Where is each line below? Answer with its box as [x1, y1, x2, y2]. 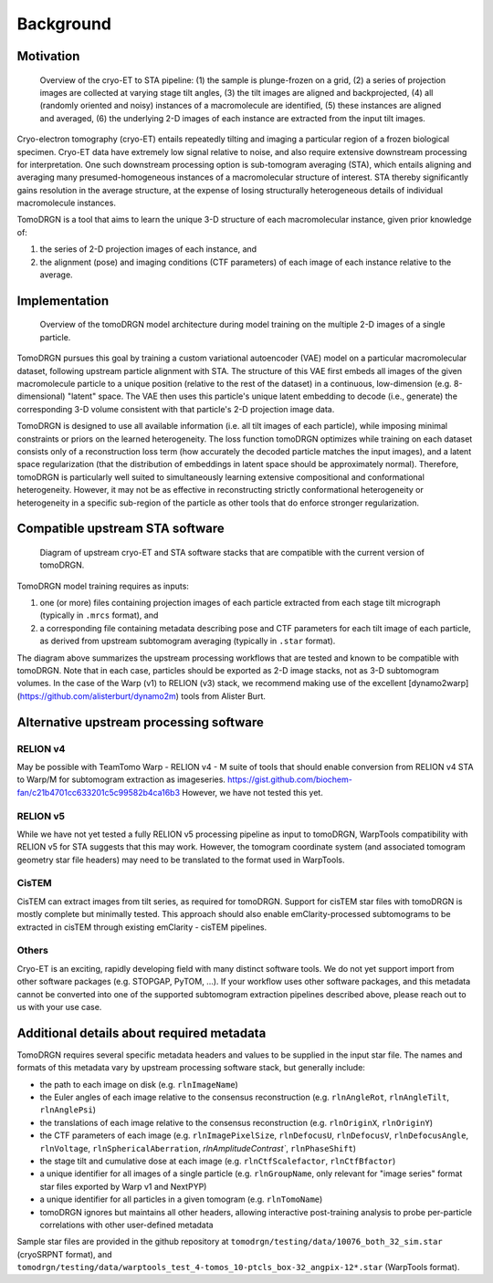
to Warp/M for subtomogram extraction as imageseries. [16, 774, 226, 785]
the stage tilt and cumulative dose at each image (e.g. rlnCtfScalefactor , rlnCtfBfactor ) [39, 1155, 396, 1166]
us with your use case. [16, 1001, 102, 1012]
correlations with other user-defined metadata [39, 1219, 214, 1230]
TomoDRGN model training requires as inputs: [16, 580, 189, 591]
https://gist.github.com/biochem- [226, 774, 353, 785]
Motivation [16, 48, 80, 64]
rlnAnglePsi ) [39, 1104, 96, 1115]
